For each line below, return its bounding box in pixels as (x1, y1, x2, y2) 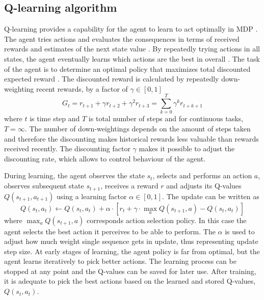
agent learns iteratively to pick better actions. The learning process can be (4, 256, 236, 266)
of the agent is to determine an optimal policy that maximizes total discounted (4, 63, 251, 74)
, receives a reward (100, 180, 159, 191)
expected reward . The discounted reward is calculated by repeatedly (4, 73, 219, 84)
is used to (225, 226, 255, 236)
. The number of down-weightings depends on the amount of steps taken (24, 123, 251, 134)
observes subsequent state (4, 180, 84, 191)
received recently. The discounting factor (4, 143, 130, 154)
